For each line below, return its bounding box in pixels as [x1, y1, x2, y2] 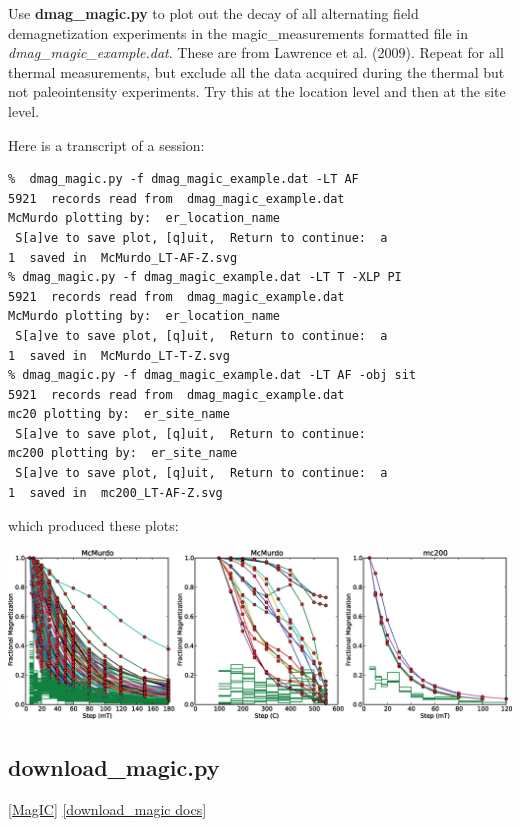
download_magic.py [8, 752, 220, 783]
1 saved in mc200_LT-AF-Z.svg [8, 485, 223, 500]
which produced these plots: [8, 515, 179, 536]
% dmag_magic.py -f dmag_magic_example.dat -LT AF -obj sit [8, 368, 417, 383]
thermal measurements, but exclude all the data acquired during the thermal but [8, 61, 505, 82]
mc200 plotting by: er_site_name [8, 446, 238, 461]
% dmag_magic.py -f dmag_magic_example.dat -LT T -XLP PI [8, 270, 402, 285]
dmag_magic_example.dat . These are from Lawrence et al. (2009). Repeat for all [8, 42, 504, 63]
